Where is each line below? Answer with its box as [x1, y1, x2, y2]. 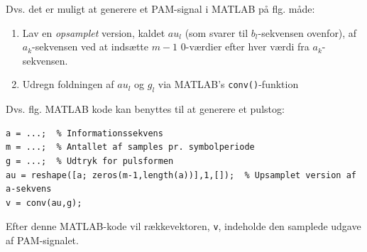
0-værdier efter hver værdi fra [180, 39, 310, 54]
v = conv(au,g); [6, 197, 82, 208]
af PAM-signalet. [6, 232, 79, 247]
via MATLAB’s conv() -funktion [158, 77, 299, 92]
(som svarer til [185, 25, 248, 40]
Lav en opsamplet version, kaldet [22, 25, 165, 40]
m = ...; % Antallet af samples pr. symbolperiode [6, 142, 255, 153]
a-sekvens [6, 184, 52, 195]
